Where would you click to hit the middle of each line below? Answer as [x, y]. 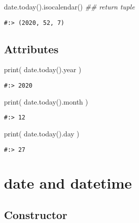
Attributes [31, 49]
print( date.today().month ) [46, 101]
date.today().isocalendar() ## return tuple [69, 6]
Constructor [36, 214]
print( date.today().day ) [42, 133]
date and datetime [68, 183]
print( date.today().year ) [43, 69]
